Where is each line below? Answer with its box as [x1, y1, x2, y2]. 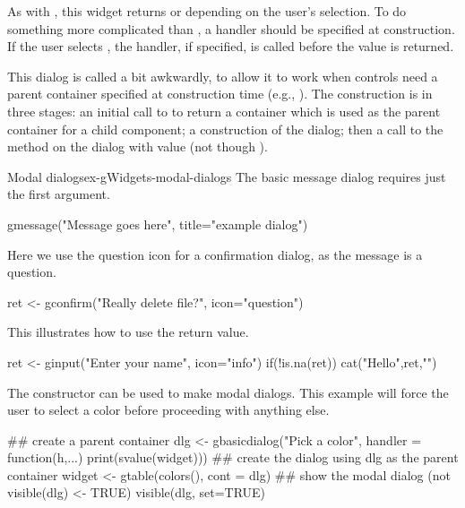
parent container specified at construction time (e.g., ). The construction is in [7, 84, 433, 103]
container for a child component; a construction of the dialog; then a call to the [7, 119, 443, 138]
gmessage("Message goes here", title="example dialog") [7, 214, 308, 233]
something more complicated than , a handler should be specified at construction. [7, 19, 455, 38]
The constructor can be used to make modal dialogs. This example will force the [7, 383, 449, 401]
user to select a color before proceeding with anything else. [7, 400, 330, 419]
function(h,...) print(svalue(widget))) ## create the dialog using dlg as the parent [7, 448, 459, 467]
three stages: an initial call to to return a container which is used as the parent [7, 101, 441, 120]
